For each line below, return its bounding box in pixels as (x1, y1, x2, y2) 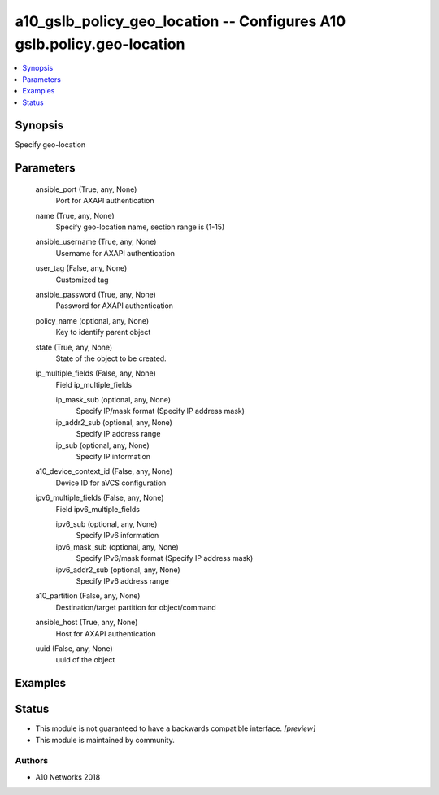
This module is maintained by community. (35, 735, 175, 745)
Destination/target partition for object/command (55, 602, 216, 612)
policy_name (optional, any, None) (35, 315, 150, 325)
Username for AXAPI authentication (55, 248, 175, 258)
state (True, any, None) (35, 342, 113, 352)
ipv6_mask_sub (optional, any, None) (55, 541, 179, 552)
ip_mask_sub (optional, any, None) (55, 395, 171, 405)
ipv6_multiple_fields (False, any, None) (35, 493, 164, 503)
